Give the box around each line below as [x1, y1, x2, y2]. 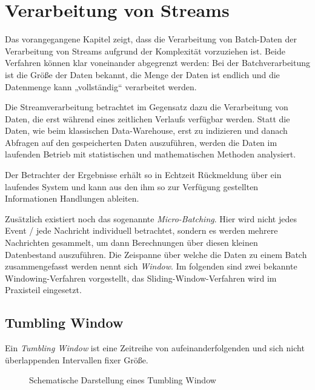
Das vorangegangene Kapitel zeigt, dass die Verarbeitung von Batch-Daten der [5, 33, 297, 45]
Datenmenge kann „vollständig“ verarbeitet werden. [5, 80, 197, 93]
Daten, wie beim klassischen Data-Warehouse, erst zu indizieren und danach [5, 124, 288, 137]
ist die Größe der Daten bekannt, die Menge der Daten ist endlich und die [5, 68, 280, 81]
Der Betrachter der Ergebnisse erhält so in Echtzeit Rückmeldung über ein [5, 168, 282, 181]
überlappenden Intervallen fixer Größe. [5, 353, 148, 366]
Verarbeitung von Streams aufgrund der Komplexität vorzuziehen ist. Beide [5, 44, 286, 57]
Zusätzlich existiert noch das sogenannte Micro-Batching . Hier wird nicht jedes [5, 212, 297, 225]
